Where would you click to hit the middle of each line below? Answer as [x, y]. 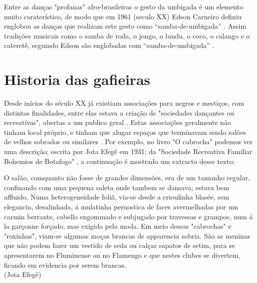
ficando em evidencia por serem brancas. [65, 264]
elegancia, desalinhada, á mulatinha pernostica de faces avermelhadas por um [121, 207]
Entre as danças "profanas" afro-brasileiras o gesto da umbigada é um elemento [124, 6]
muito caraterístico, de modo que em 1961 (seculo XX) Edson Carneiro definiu [123, 16]
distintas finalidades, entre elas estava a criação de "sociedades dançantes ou [119, 112]
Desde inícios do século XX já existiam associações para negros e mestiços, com [124, 103]
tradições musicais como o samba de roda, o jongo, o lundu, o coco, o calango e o [127, 35]
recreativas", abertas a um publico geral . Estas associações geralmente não [118, 122]
